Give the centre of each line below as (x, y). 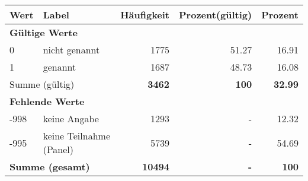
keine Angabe (71, 118)
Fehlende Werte (47, 101)
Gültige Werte (44, 32)
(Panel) (58, 149)
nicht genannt (71, 50)
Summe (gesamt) (50, 166)
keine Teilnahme (76, 136)
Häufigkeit (145, 15)
